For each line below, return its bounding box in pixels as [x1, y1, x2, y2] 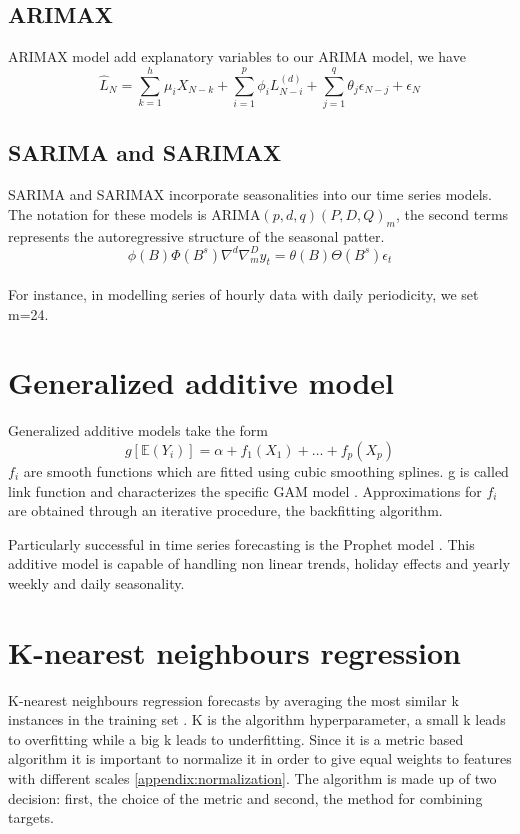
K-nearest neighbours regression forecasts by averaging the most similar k [8, 689, 459, 710]
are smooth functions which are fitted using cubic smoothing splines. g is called [23, 460, 509, 481]
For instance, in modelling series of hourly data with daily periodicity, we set [8, 284, 479, 304]
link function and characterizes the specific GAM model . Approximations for [8, 480, 482, 501]
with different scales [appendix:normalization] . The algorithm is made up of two [8, 767, 497, 788]
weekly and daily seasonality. [8, 572, 185, 593]
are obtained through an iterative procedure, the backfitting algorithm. [8, 500, 443, 521]
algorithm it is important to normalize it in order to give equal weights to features [8, 748, 512, 769]
